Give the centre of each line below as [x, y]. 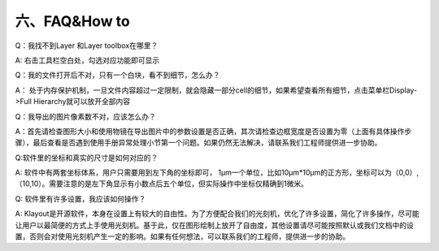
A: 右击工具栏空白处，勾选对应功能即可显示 [87, 60]
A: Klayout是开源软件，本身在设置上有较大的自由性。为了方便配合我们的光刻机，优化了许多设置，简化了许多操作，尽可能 [217, 214]
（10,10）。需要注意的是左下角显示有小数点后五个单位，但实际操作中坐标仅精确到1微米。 [162, 184]
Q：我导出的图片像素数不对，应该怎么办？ [85, 116]
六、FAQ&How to [72, 21]
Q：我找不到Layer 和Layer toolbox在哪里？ [87, 45]
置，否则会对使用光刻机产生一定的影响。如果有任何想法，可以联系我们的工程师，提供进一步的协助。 [182, 236]
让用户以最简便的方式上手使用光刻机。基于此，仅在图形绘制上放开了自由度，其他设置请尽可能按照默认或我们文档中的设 [214, 225]
